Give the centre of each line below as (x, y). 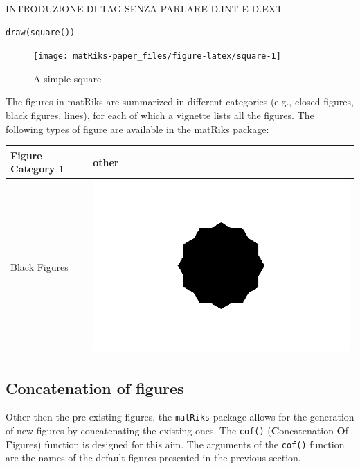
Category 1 (37, 169)
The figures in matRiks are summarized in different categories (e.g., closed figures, (180, 101)
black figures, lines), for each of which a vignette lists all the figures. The (160, 115)
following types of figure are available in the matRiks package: (137, 129)
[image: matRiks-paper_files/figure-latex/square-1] (157, 56)
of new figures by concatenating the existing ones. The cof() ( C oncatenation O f (177, 431)
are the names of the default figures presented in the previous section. (153, 458)
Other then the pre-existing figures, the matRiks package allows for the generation (180, 417)
